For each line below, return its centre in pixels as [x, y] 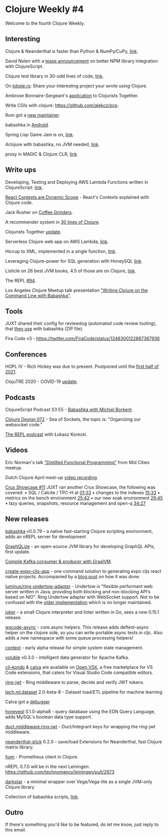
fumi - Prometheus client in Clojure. [42, 756]
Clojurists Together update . [33, 232]
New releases [27, 519]
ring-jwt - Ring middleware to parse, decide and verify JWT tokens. [75, 682]
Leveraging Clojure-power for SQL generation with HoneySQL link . [74, 261]
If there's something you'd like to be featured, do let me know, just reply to [82, 824]
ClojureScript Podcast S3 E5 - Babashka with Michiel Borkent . [69, 409]
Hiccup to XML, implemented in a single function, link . [61, 251]
